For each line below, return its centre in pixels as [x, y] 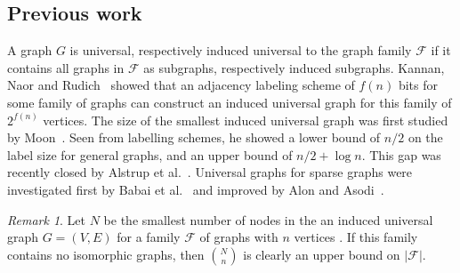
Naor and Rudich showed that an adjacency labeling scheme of [181, 85]
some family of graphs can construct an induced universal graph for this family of [230, 102]
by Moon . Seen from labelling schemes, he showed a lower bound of [194, 137]
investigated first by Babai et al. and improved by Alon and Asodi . [196, 189]
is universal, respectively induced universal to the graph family [241, 50]
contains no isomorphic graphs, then [106, 254]
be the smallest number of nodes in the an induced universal [268, 219]
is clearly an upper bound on [322, 254]
